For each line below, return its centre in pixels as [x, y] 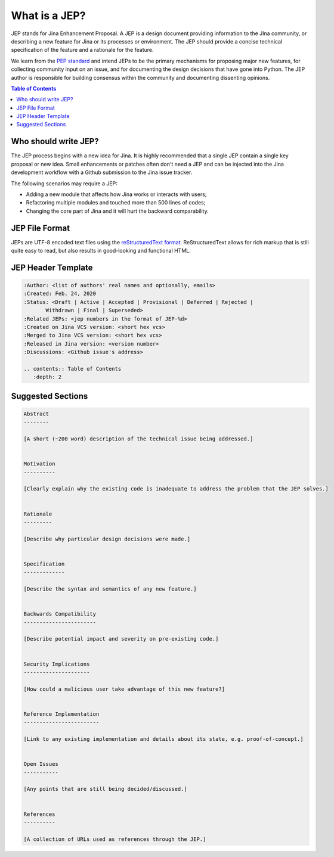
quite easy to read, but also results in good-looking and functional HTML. [101, 251]
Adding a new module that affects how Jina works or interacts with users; [116, 194]
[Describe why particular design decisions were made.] [107, 539]
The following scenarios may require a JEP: [64, 183]
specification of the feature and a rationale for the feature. [82, 50]
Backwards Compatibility [60, 614]
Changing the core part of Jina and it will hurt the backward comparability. [117, 211]
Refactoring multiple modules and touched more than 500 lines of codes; [116, 203]
